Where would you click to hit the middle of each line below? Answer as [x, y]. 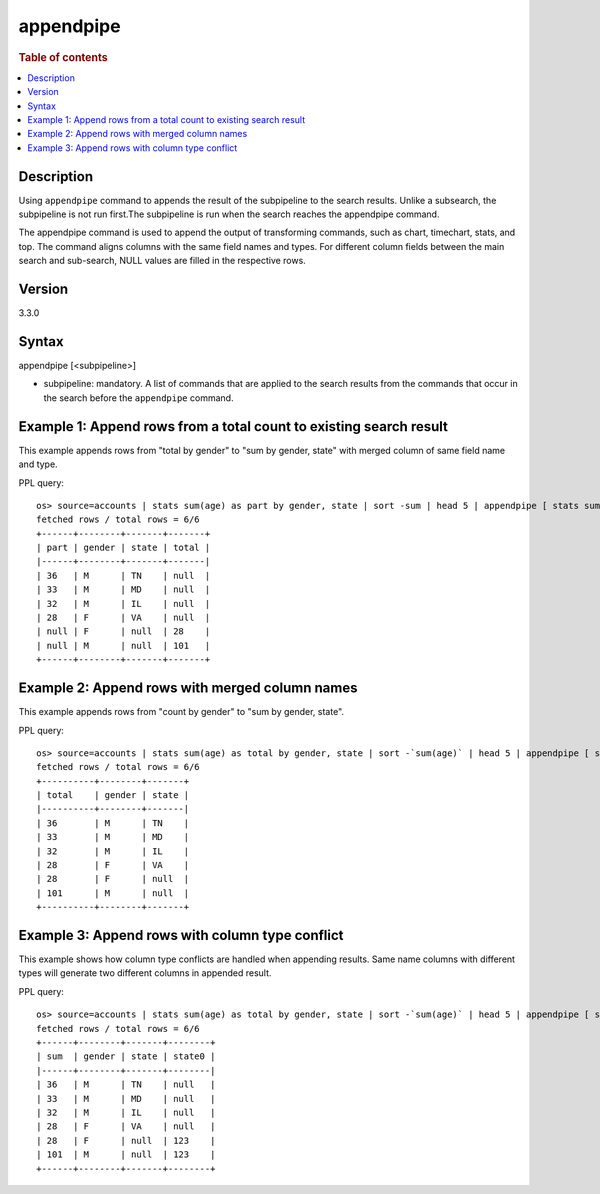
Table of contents [63, 57]
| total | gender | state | [113, 795]
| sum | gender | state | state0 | [126, 1056]
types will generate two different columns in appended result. [145, 973]
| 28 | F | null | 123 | [126, 1140]
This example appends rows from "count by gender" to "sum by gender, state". [181, 712]
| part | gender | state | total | [123, 548]
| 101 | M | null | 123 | [126, 1154]
